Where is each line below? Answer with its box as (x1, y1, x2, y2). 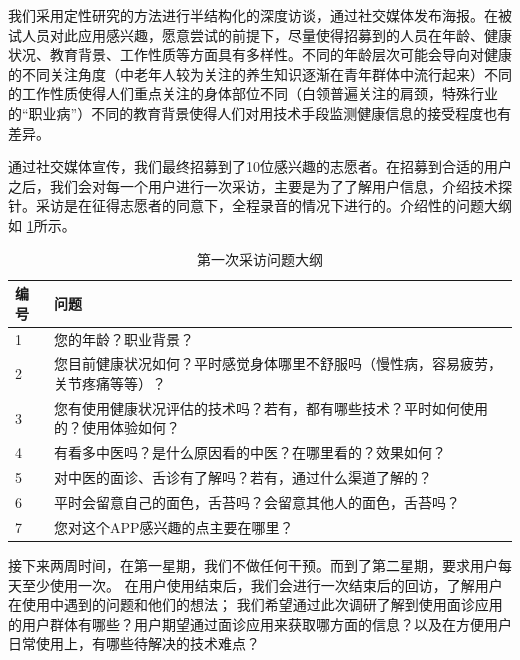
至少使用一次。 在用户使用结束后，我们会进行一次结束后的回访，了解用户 (21, 574, 503, 595)
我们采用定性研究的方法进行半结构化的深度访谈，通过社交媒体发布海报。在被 (8, 5, 512, 25)
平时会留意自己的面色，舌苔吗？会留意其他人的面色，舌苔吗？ (54, 491, 461, 512)
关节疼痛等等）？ (54, 373, 167, 393)
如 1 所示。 (8, 214, 76, 235)
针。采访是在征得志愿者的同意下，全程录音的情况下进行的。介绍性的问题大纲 (8, 195, 512, 216)
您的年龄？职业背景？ (54, 328, 195, 349)
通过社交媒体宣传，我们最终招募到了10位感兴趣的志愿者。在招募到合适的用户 (8, 156, 512, 177)
